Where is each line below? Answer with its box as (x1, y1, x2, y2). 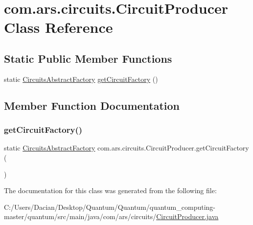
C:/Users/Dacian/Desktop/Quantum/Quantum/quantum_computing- (4, 201, 215, 212)
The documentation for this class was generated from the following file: (4, 185, 217, 196)
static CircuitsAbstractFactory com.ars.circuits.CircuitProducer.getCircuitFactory (4, 143, 249, 153)
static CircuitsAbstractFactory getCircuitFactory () (4, 74, 158, 84)
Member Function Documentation (4, 98, 180, 113)
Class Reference (4, 17, 113, 37)
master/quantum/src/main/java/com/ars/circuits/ (4, 211, 157, 222)
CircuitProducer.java (156, 211, 219, 222)
